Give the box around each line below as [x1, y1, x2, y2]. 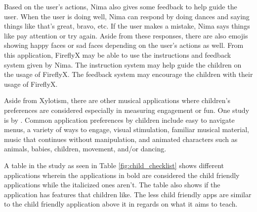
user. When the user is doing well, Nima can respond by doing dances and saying [4, 11, 250, 21]
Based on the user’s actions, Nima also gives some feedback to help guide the [4, 1, 237, 11]
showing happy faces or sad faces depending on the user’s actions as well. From [4, 40, 244, 50]
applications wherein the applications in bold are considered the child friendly [4, 170, 240, 180]
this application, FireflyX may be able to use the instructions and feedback [4, 49, 231, 60]
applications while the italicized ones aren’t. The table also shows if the [4, 179, 220, 190]
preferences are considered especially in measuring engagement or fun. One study [4, 105, 250, 115]
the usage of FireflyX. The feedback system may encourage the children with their [4, 69, 253, 79]
